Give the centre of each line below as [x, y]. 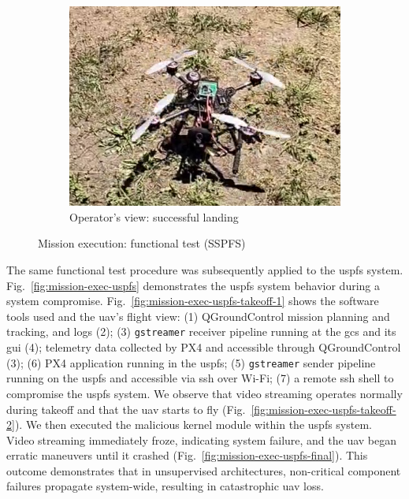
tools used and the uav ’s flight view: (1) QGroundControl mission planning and [198, 316]
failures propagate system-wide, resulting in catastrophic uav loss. [165, 486]
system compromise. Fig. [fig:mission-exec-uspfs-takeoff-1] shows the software [193, 301]
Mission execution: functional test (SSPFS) [142, 243]
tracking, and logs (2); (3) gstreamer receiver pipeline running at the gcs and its [201, 331]
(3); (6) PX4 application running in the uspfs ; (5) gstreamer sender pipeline [191, 362]
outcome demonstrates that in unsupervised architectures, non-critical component [204, 470]
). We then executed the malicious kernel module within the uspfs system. [193, 425]
